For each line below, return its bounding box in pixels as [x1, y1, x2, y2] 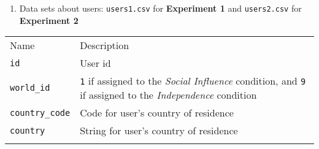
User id [80, 56, 111, 71]
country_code [10, 107, 71, 118]
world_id [10, 83, 50, 93]
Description [80, 38, 129, 53]
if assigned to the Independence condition [80, 88, 257, 102]
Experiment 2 [19, 13, 79, 26]
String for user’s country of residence [80, 123, 238, 138]
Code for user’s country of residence [80, 105, 234, 120]
